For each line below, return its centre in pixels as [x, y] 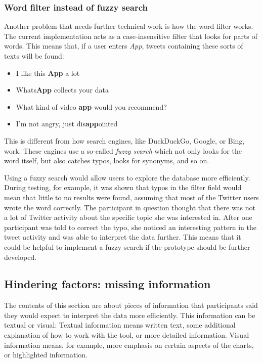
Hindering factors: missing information [107, 284]
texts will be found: [34, 56]
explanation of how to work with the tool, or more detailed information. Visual [127, 335]
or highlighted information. [46, 355]
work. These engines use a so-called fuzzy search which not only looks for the [123, 150]
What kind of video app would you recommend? [91, 106]
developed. [20, 257]
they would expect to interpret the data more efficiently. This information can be [130, 315]
